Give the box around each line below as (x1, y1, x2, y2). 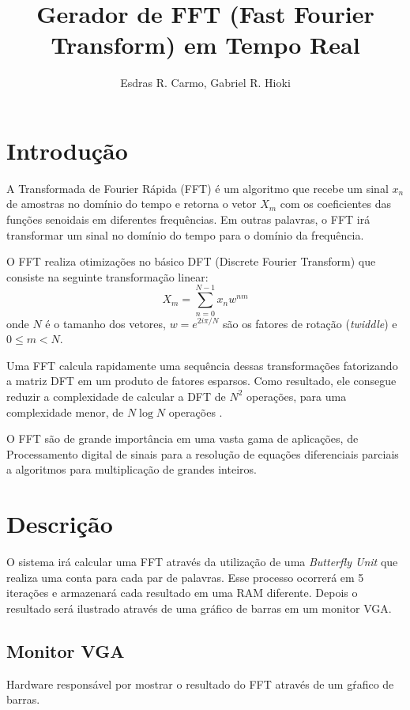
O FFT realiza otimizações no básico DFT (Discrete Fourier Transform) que (6, 253, 376, 270)
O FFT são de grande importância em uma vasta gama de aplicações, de (6, 430, 359, 447)
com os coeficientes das (280, 195, 391, 212)
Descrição (6, 508, 113, 540)
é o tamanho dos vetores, (45, 315, 166, 331)
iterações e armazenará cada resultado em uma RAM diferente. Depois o (6, 584, 358, 601)
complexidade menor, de (6, 403, 124, 420)
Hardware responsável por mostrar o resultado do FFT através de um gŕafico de (6, 675, 394, 692)
